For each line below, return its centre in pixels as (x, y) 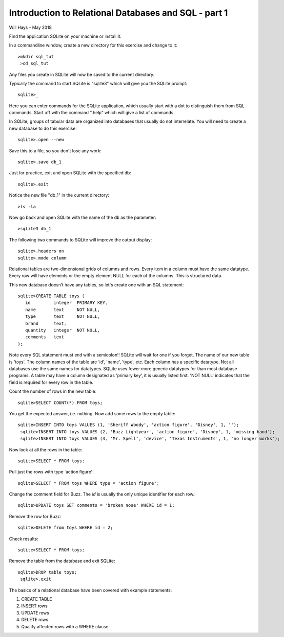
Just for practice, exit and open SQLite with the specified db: (70, 173)
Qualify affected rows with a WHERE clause (65, 626)
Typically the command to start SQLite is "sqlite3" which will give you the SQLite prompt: (98, 83)
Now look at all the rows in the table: (46, 449)
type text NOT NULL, (62, 317)
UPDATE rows (35, 613)
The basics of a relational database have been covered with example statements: (91, 590)
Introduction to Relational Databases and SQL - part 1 (118, 13)
